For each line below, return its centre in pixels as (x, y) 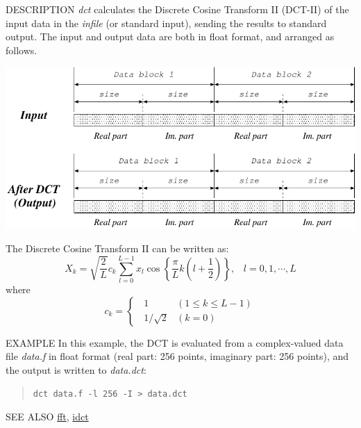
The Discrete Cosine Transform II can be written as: (117, 248)
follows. (22, 50)
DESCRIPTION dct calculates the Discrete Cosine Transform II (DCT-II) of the (177, 9)
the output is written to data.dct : (76, 369)
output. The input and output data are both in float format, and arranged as (170, 36)
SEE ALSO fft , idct (47, 416)
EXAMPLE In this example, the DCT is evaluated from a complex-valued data (175, 342)
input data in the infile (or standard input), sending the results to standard (166, 23)
